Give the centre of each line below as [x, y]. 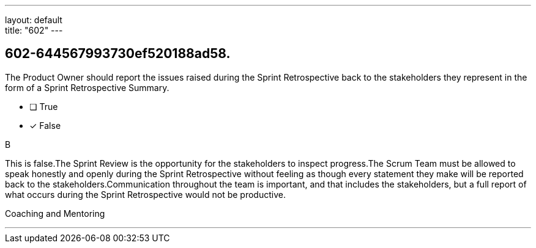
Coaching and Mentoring [55, 213]
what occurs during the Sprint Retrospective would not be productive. [145, 194]
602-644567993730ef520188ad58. [118, 54]
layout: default [34, 20]
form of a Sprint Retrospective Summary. [87, 87]
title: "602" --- [34, 30]
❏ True [44, 106]
